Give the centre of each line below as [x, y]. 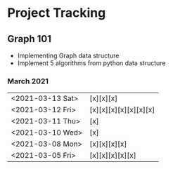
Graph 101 [29, 39]
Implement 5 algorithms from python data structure [91, 63]
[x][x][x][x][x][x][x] [122, 110]
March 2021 [28, 81]
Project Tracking [57, 13]
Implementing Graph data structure [68, 55]
